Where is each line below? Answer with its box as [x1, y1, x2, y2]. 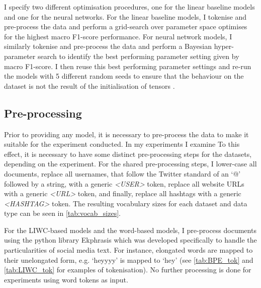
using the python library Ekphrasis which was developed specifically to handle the [4, 235, 257, 245]
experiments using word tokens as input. [4, 274, 128, 284]
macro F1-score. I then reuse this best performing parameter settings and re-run [4, 61, 251, 71]
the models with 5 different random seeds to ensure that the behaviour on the [4, 71, 244, 81]
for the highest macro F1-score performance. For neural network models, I [4, 31, 232, 41]
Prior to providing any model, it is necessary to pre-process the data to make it [4, 129, 249, 139]
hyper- [214, 41, 234, 51]
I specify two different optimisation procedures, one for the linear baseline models [4, 2, 255, 12]
